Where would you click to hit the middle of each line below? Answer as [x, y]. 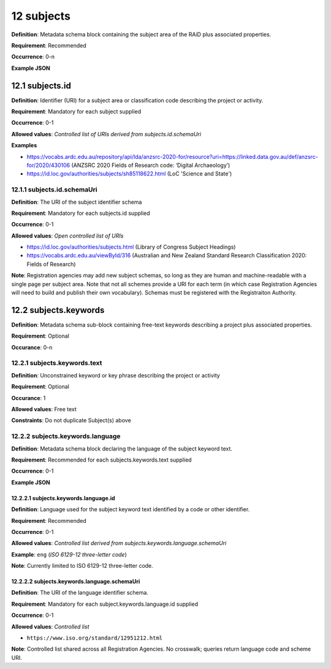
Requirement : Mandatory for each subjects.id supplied [81, 213]
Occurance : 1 [29, 398]
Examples [24, 145]
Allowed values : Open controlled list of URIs [67, 236]
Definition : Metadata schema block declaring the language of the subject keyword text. [122, 449]
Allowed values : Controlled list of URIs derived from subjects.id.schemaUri [106, 134]
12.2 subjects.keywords [58, 310]
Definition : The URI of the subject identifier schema [77, 202]
